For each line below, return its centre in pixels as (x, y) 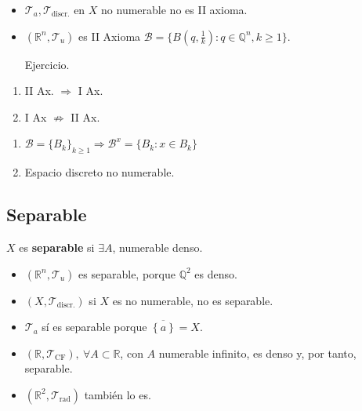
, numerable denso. (157, 247)
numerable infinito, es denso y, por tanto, (257, 353)
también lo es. (118, 394)
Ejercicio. (47, 64)
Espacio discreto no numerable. (100, 172)
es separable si (57, 247)
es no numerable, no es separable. (193, 300)
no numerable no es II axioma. (174, 9)
